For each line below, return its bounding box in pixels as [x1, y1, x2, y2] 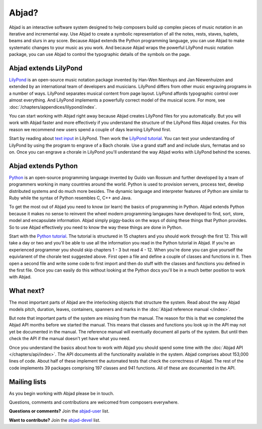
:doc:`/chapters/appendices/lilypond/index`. [9, 104, 97, 110]
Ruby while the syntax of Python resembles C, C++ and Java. [9, 195, 132, 201]
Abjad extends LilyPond [9, 64, 82, 72]
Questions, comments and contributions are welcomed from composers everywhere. [9, 399, 179, 405]
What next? [9, 287, 45, 295]
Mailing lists [9, 378, 47, 386]
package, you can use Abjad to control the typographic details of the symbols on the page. [9, 51, 191, 57]
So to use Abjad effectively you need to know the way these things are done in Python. [9, 224, 183, 230]
